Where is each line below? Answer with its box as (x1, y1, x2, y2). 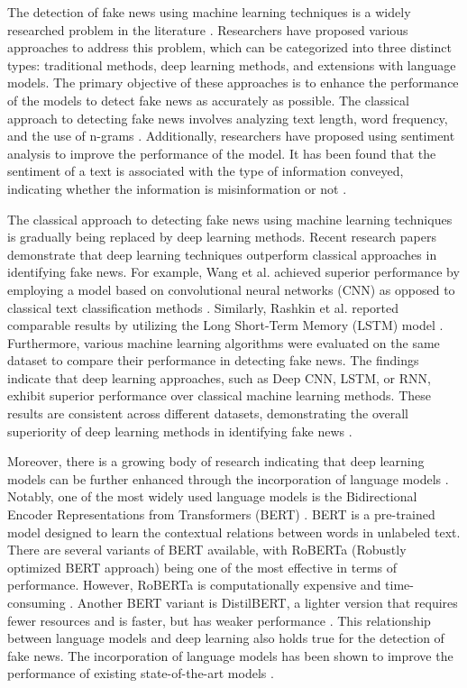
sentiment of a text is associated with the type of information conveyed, (7, 161, 404, 180)
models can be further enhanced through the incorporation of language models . (7, 469, 449, 488)
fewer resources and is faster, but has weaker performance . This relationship (7, 610, 431, 629)
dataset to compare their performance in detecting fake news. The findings (7, 351, 419, 370)
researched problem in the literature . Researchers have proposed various (7, 20, 408, 39)
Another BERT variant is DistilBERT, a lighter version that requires (77, 593, 458, 611)
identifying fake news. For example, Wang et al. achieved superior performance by (7, 262, 460, 281)
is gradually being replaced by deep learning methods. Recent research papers (7, 227, 436, 246)
